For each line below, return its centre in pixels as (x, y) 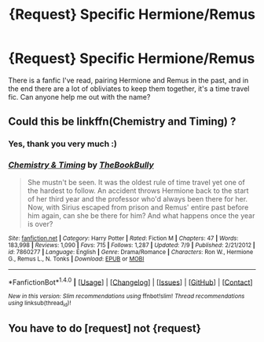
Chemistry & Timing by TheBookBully (81, 165)
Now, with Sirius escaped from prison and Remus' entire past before (138, 207)
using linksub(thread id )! (40, 304)
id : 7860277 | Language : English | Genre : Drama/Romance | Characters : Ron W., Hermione (131, 252)
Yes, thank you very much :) (63, 144)
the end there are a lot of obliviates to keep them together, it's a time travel (129, 89)
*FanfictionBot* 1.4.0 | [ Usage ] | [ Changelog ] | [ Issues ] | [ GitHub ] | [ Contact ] (130, 282)
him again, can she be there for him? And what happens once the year (141, 215)
